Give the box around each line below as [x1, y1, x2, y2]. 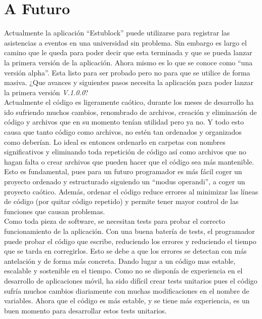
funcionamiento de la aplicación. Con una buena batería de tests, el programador [4, 226, 255, 236]
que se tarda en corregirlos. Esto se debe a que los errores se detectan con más [4, 246, 247, 256]
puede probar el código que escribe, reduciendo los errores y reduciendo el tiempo [4, 235, 256, 246]
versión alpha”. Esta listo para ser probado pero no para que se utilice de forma [4, 67, 250, 77]
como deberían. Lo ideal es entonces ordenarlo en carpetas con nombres [4, 136, 226, 147]
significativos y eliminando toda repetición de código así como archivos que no [4, 146, 246, 157]
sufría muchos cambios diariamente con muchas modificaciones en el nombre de [4, 285, 249, 296]
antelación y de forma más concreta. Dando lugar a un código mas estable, [4, 255, 236, 266]
